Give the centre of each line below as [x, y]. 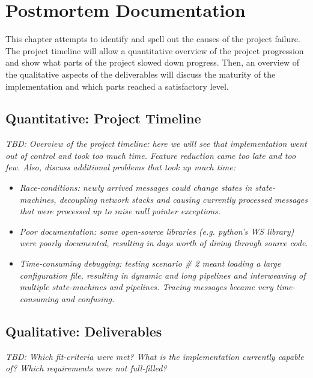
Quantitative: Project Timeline [103, 118]
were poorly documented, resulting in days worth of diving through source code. [164, 243]
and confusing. [88, 298]
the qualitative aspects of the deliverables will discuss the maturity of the [141, 74]
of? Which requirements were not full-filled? [86, 368]
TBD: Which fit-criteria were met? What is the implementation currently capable [155, 356]
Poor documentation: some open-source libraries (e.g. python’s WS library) [157, 231]
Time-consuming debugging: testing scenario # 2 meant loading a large [150, 263]
